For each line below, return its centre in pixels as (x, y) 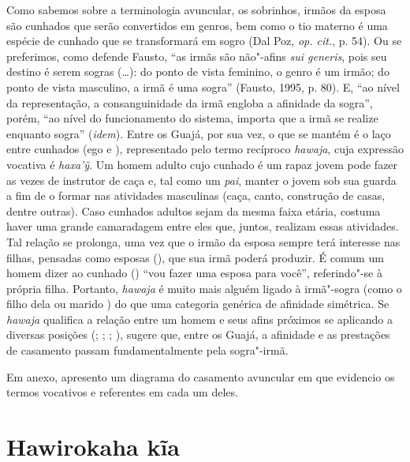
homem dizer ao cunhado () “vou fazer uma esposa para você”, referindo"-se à (194, 273)
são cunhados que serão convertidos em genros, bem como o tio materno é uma (197, 25)
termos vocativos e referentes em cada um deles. (122, 392)
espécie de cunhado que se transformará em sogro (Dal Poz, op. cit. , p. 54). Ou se (204, 41)
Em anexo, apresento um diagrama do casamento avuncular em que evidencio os (201, 376)
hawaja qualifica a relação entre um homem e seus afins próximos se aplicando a (199, 319)
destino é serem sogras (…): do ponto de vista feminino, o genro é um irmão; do (198, 71)
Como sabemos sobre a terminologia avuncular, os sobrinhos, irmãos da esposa (196, 9)
